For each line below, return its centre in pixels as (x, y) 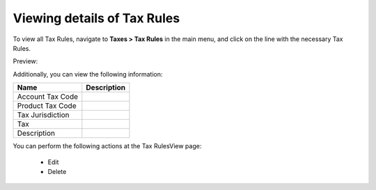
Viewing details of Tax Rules (96, 18)
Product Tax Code (47, 106)
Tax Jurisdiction (43, 115)
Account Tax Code (48, 97)
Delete (57, 171)
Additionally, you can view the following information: (88, 74)
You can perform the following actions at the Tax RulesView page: (107, 146)
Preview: (25, 61)
